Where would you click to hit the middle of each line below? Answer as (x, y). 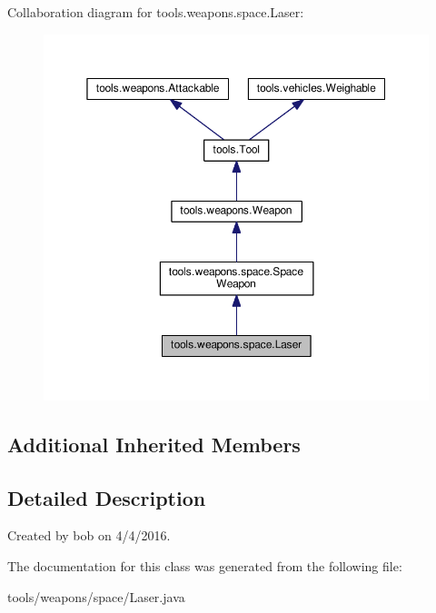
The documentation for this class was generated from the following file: (205, 565)
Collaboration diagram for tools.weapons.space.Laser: (156, 12)
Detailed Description (107, 497)
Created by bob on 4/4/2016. (89, 535)
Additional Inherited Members (154, 444)
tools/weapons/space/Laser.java (96, 596)
